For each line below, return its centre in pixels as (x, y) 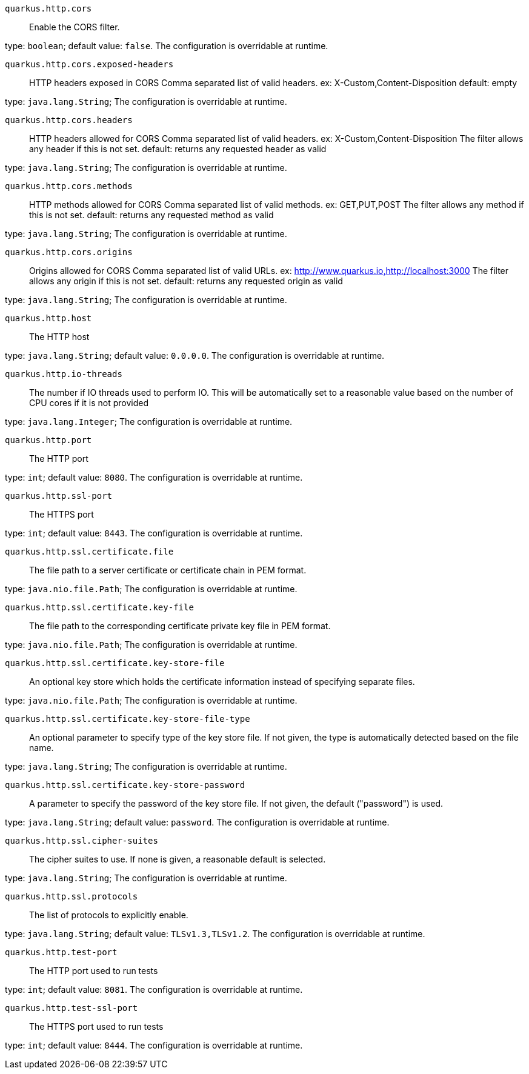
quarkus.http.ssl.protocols (72, 896)
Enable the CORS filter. (75, 27)
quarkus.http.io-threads (64, 374)
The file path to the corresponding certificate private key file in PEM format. (180, 626)
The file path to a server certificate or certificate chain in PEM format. (168, 570)
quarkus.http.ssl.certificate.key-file (99, 607)
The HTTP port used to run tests (94, 971)
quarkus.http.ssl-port (59, 496)
